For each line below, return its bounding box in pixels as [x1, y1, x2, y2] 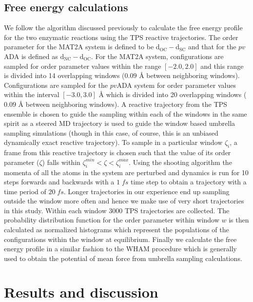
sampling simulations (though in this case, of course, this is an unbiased [4, 127, 218, 138]
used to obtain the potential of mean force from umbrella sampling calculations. [4, 253, 242, 263]
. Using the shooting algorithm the [129, 157, 232, 167]
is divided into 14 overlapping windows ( [4, 70, 125, 81]
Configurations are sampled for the [4, 80, 108, 90]
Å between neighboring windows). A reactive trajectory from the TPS [18, 99, 227, 109]
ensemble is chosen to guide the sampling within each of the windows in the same [4, 108, 247, 119]
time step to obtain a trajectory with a [131, 177, 247, 187]
